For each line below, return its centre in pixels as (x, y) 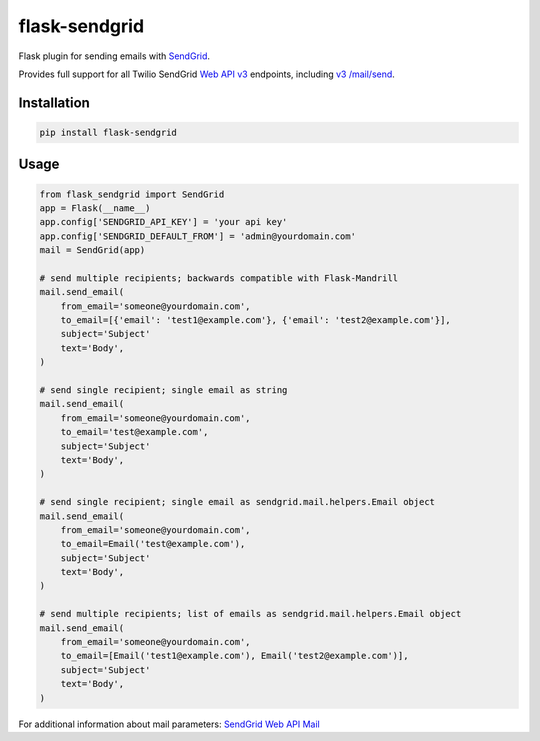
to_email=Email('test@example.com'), (153, 544)
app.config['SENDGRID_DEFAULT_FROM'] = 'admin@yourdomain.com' (198, 236)
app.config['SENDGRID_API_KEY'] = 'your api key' (163, 222)
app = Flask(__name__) (95, 208)
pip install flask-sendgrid (108, 132)
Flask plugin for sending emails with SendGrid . (114, 56)
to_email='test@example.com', (134, 432)
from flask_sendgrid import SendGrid (132, 194)
